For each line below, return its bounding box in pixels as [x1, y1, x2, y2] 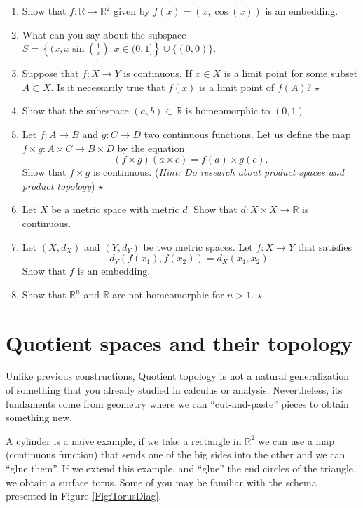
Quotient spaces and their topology [6, 328, 353, 357]
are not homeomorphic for [112, 287, 224, 301]
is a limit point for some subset [224, 66, 358, 81]
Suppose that [22, 66, 79, 81]
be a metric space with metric [51, 202, 179, 217]
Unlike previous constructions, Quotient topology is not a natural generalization [6, 369, 350, 383]
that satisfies [297, 239, 352, 254]
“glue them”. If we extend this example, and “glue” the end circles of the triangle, [6, 461, 356, 475]
